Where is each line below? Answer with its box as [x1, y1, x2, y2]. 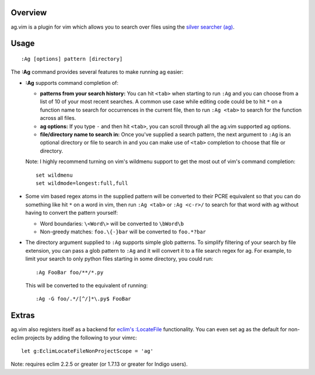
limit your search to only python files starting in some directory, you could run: [25, 255, 213, 263]
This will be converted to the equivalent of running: [25, 281, 148, 289]
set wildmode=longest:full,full [36, 180, 128, 187]
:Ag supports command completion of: [25, 79, 119, 86]
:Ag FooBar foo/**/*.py [36, 269, 104, 276]
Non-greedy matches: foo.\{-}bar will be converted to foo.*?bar [40, 228, 206, 235]
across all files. [40, 115, 76, 122]
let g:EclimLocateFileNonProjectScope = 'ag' [21, 348, 154, 354]
